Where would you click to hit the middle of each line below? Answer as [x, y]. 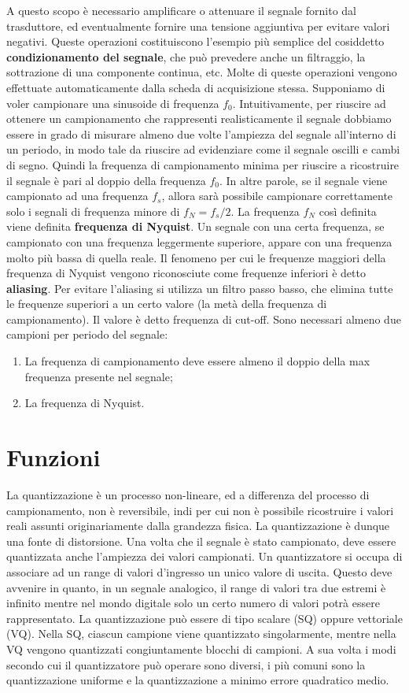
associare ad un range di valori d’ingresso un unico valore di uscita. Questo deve [199, 571]
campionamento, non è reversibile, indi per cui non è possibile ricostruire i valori [200, 510]
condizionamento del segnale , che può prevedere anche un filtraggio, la [186, 56]
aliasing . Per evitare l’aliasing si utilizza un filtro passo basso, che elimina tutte [200, 288]
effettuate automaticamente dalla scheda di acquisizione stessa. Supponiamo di [196, 87]
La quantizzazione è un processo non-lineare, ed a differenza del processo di [188, 494]
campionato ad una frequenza [77, 196]
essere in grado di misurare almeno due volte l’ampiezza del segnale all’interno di [201, 133]
